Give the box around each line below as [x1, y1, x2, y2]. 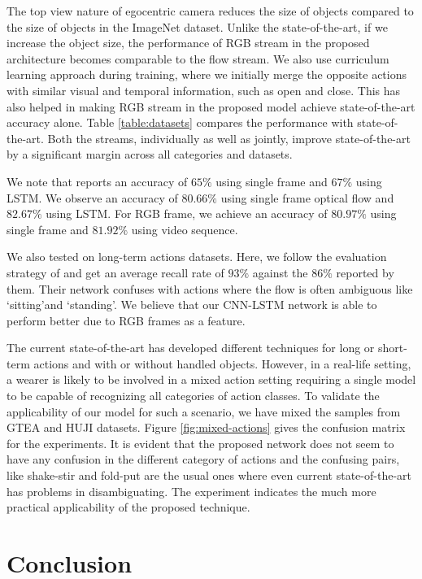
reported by [336, 263, 394, 281]
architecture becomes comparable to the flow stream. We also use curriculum [7, 50, 389, 67]
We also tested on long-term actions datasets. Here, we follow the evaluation [7, 248, 387, 265]
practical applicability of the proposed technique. [7, 498, 250, 516]
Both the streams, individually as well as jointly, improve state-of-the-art [47, 129, 411, 146]
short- [378, 339, 407, 356]
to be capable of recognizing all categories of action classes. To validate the [7, 387, 380, 404]
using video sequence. [131, 220, 238, 237]
